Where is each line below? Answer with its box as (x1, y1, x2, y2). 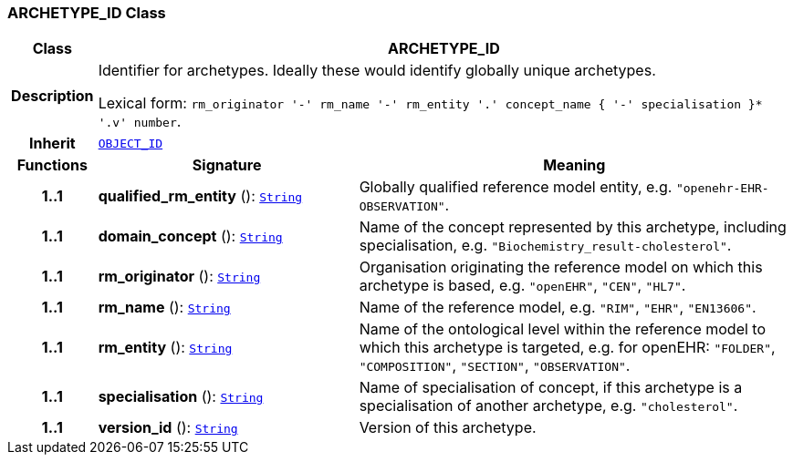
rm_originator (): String (98, 267, 261, 286)
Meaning (543, 156, 606, 175)
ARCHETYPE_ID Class (7, 4, 166, 22)
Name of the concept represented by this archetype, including (359, 218, 787, 237)
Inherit (28, 134, 76, 153)
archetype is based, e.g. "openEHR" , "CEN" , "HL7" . (359, 276, 686, 295)
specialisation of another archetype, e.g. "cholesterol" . (359, 396, 738, 416)
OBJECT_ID (98, 136, 163, 150)
